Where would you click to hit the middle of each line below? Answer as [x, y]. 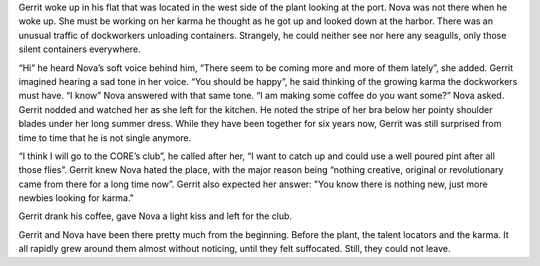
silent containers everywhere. [79, 49]
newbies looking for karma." [76, 198]
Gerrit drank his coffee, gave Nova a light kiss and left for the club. [155, 216]
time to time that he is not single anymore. [105, 137]
